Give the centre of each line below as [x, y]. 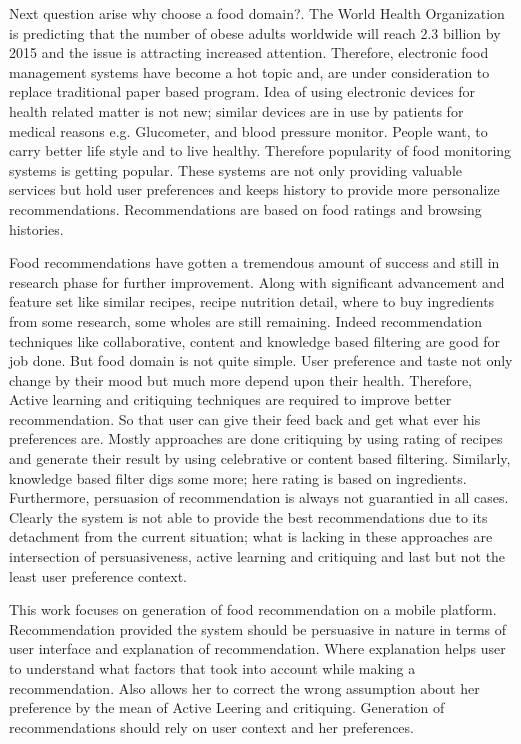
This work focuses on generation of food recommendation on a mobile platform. [253, 609]
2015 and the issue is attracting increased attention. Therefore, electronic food [249, 52]
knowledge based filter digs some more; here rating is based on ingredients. [238, 477]
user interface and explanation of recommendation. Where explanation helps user [257, 648]
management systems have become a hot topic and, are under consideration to [249, 71]
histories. [36, 228]
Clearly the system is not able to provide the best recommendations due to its [248, 516]
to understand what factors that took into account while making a [212, 668]
